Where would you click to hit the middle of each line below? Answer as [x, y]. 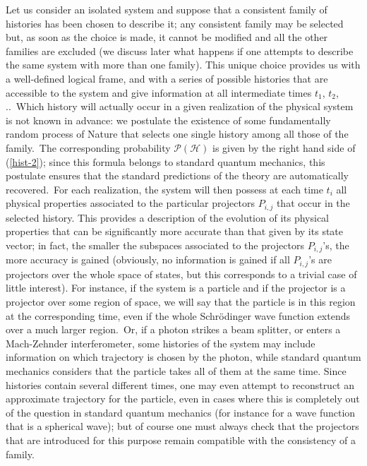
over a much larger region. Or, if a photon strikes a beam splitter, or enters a [173, 329]
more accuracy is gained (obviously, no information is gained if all [148, 259]
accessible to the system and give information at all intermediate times [159, 92]
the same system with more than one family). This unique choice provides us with [183, 65]
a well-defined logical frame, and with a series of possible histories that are [167, 78]
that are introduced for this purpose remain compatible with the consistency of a [181, 440]
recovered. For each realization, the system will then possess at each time [164, 189]
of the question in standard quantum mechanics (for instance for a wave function [181, 412]
